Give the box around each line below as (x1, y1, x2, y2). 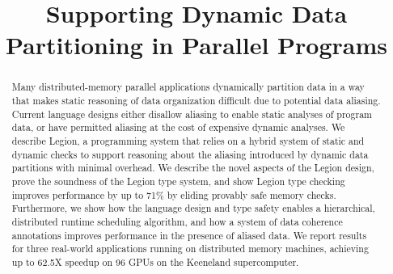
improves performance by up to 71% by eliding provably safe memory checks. (11, 188, 336, 201)
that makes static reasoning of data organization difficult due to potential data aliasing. (11, 94, 381, 107)
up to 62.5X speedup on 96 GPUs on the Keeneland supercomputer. (11, 255, 299, 268)
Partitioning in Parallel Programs (5, 28, 388, 61)
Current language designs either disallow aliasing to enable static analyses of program (11, 107, 372, 120)
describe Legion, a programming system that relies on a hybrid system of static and (11, 133, 365, 147)
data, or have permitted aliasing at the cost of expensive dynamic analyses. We (11, 120, 345, 134)
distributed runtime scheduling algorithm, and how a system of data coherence (11, 214, 343, 228)
